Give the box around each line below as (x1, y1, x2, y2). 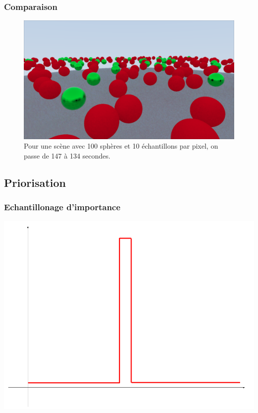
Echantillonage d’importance (4, 201, 121, 213)
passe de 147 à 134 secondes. (24, 150, 111, 161)
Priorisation (4, 174, 66, 190)
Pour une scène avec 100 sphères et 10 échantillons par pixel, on (24, 141, 218, 151)
